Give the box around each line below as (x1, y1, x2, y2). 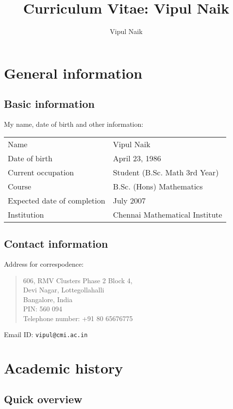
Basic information (4, 96, 95, 111)
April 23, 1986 (113, 152, 161, 164)
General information (4, 63, 143, 83)
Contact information (4, 236, 108, 251)
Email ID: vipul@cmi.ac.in (4, 329, 88, 340)
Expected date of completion (8, 194, 105, 206)
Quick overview (4, 391, 83, 406)
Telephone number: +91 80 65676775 (23, 313, 133, 323)
